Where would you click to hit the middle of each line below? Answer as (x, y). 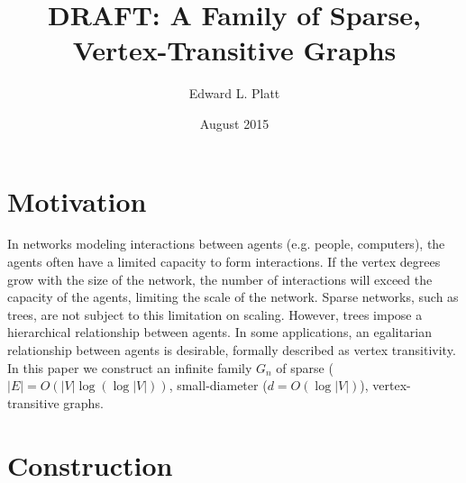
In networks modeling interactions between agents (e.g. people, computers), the (226, 244)
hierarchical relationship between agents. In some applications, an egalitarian (220, 332)
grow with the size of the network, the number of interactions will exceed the (220, 279)
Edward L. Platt (234, 93)
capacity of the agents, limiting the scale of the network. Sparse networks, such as (233, 297)
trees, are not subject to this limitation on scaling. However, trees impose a (215, 314)
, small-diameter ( (218, 385)
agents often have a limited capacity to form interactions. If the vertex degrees (224, 262)
